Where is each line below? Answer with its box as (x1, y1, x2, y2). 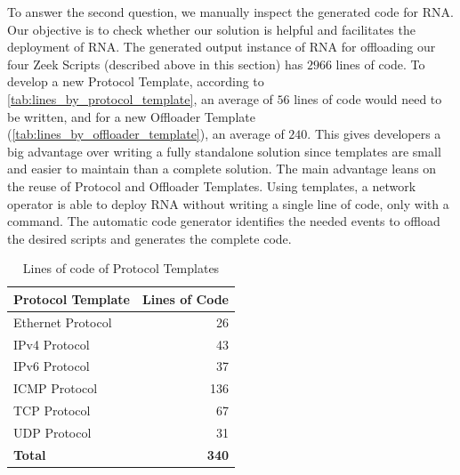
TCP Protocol (13, 401, 91, 420)
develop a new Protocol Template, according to (7, 72, 264, 91)
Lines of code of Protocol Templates (22, 259, 220, 278)
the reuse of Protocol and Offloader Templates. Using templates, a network (7, 176, 416, 195)
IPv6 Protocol (13, 357, 90, 375)
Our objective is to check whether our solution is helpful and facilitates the (7, 20, 416, 38)
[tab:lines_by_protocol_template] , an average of (7, 89, 273, 108)
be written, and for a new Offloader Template (7, 107, 255, 125)
